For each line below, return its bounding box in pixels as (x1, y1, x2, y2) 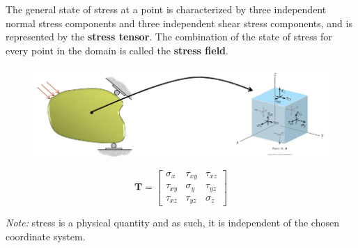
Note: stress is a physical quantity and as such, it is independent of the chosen (6, 215, 339, 230)
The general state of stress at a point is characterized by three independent (6, 2, 327, 17)
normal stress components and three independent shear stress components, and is (6, 15, 352, 30)
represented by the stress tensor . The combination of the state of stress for (6, 29, 332, 44)
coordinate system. (6, 228, 86, 243)
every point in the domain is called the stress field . (6, 42, 228, 57)
